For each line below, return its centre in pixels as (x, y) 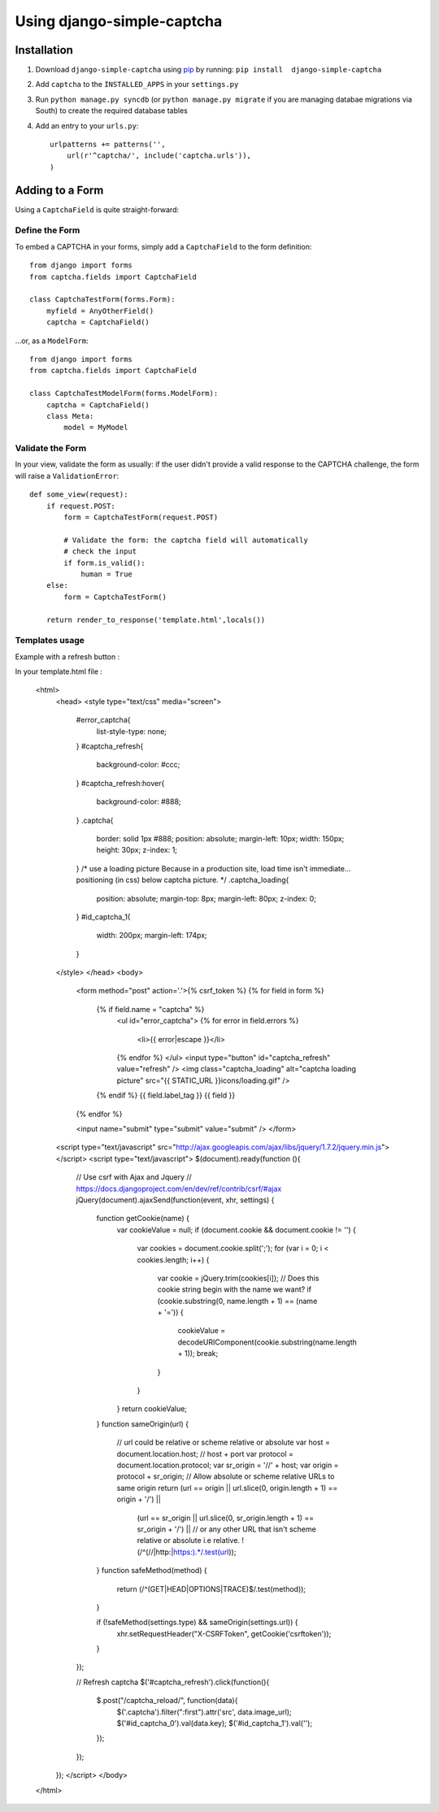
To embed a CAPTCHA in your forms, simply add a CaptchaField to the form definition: (163, 246)
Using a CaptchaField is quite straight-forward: (97, 209)
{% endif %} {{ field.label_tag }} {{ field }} (166, 1095)
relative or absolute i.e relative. (188, 1540)
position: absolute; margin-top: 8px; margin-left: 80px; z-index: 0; (206, 898)
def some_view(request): (79, 495)
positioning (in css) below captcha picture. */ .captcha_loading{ (183, 880)
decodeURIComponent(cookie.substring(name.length (267, 1342)
